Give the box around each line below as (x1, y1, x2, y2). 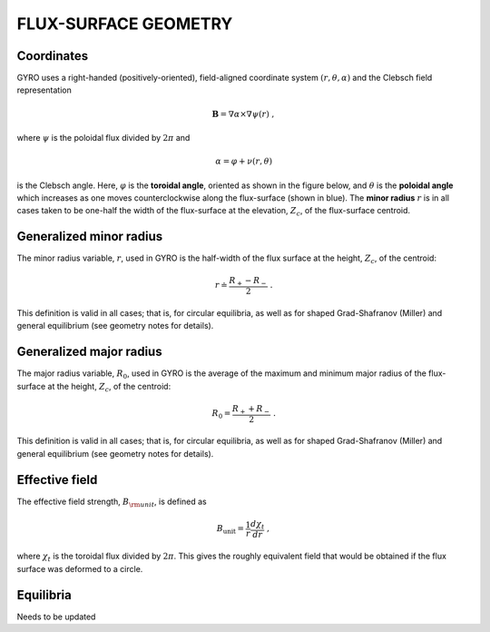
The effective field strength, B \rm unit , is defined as (16, 496, 208, 509)
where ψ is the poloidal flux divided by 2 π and (16, 133, 191, 143)
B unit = (216, 523, 245, 536)
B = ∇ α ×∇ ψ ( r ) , (211, 109, 275, 119)
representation (16, 84, 72, 95)
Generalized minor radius (16, 229, 163, 244)
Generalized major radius (16, 344, 162, 360)
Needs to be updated (16, 611, 96, 622)
